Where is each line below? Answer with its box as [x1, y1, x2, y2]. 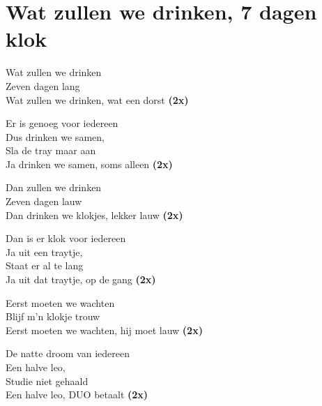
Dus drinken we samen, [6, 129, 105, 144]
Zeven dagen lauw [6, 194, 82, 209]
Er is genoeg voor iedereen [6, 116, 118, 130]
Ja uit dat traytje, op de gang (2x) [6, 272, 156, 287]
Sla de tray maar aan [6, 143, 96, 158]
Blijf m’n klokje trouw [6, 309, 100, 324]
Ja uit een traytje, [6, 244, 83, 259]
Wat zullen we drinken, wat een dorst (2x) [6, 92, 189, 107]
